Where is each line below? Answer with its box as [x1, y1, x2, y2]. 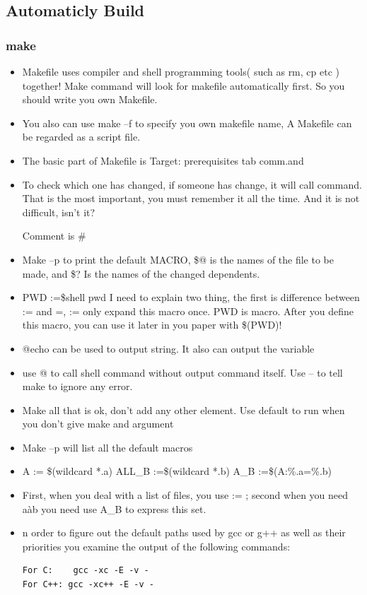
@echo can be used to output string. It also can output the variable [22, 341, 315, 355]
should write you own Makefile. [22, 92, 158, 107]
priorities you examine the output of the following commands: [22, 538, 291, 553]
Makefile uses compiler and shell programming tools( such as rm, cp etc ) [22, 64, 339, 78]
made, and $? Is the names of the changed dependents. [22, 266, 260, 281]
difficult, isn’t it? [22, 204, 95, 219]
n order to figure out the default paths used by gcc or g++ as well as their [22, 525, 346, 540]
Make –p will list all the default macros [22, 440, 193, 454]
